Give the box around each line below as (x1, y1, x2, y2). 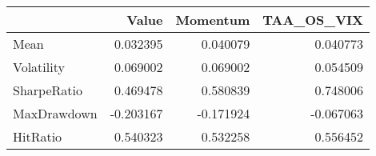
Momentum (175, 10, 250, 29)
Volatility (13, 58, 65, 76)
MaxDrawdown (13, 104, 98, 122)
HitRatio (13, 127, 62, 146)
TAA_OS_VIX (262, 10, 363, 29)
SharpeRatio (13, 81, 82, 99)
